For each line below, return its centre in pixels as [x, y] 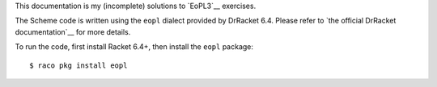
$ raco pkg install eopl [78, 65]
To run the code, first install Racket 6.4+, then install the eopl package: [134, 47]
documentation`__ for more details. [73, 31]
